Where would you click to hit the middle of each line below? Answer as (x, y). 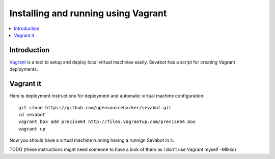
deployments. (24, 69)
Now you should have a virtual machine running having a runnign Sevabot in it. (92, 140)
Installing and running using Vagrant (88, 13)
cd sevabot (32, 115)
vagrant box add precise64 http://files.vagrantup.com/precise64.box (107, 122)
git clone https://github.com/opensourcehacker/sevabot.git (95, 107)
